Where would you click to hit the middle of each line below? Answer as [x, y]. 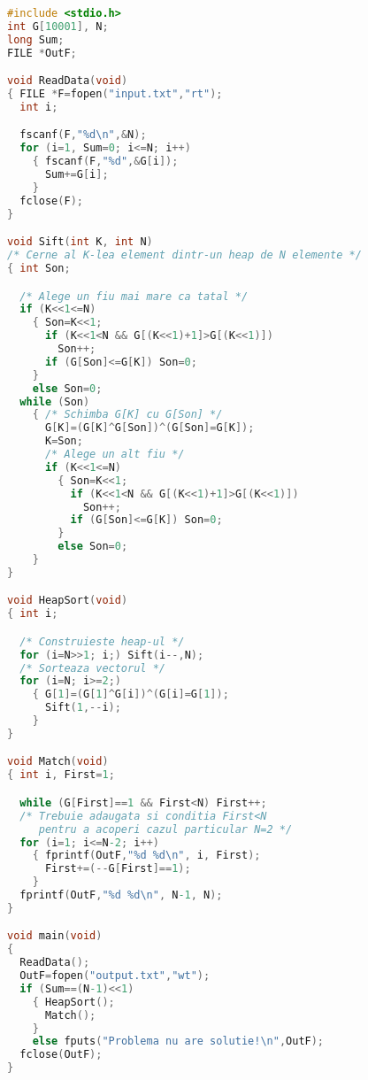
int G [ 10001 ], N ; [58, 26]
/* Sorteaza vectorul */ [92, 668]
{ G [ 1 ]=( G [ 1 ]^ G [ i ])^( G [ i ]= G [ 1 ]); [130, 694]
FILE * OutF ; [42, 53]
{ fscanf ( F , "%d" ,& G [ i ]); [105, 162]
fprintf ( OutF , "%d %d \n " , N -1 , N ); [121, 895]
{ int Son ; [39, 268]
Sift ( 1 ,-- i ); [83, 708]
